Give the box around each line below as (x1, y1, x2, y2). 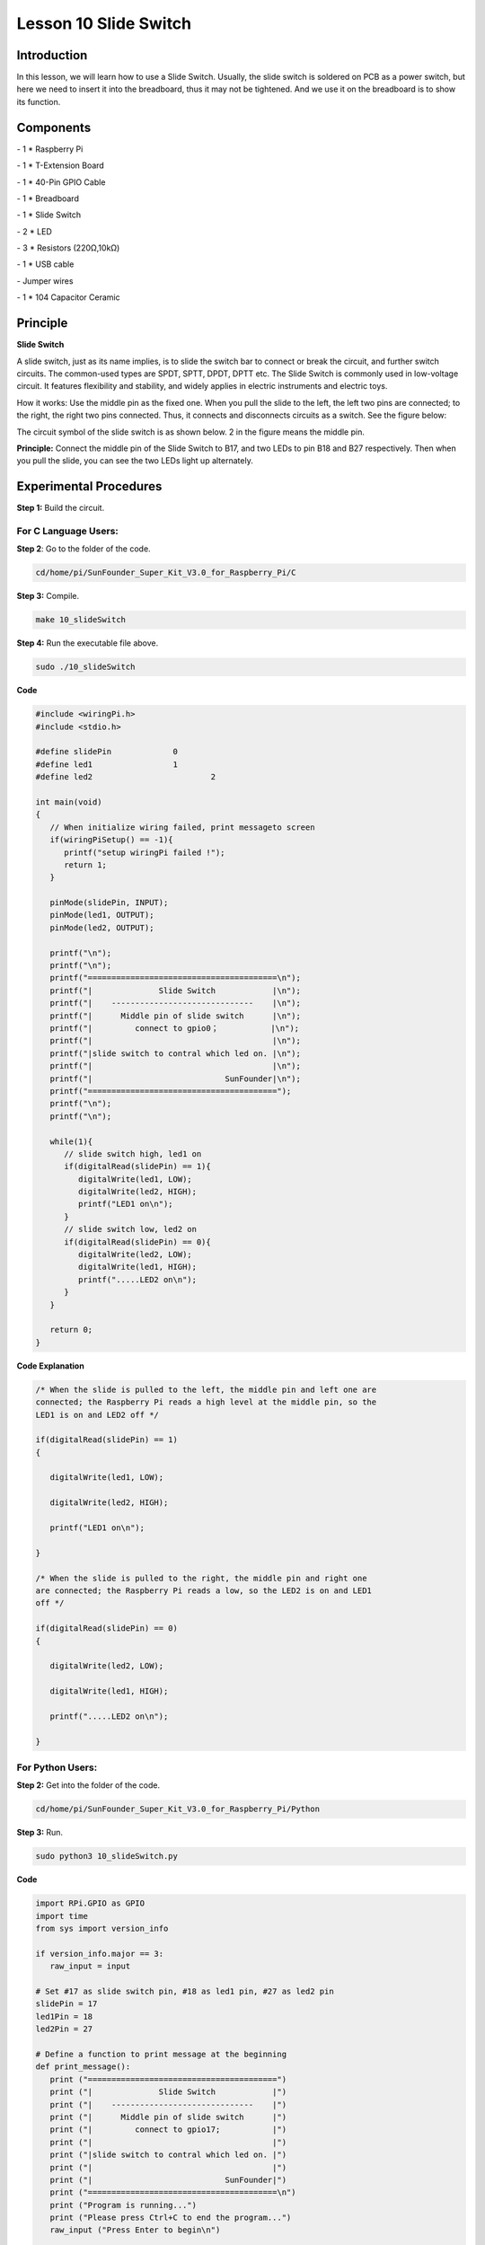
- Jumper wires (16, 275, 74, 286)
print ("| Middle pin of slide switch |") (49, 2111, 287, 2122)
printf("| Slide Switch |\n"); (49, 985, 301, 996)
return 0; (49, 1325, 93, 1335)
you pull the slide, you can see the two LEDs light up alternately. (16, 455, 253, 466)
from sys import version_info (35, 1924, 169, 1934)
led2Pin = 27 (35, 2024, 93, 2034)
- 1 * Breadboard (16, 193, 80, 204)
